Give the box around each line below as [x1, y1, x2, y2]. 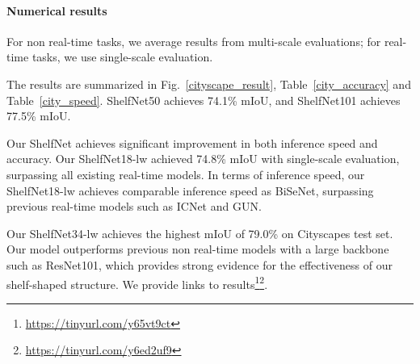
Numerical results [6, 2, 107, 19]
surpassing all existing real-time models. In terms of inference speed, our [6, 165, 365, 182]
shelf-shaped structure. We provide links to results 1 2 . [6, 273, 268, 292]
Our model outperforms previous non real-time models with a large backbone [6, 241, 389, 257]
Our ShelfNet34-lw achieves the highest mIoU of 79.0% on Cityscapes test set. [6, 224, 393, 241]
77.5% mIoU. [6, 107, 71, 124]
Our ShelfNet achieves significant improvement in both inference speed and [6, 134, 378, 151]
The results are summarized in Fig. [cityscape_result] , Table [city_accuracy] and [6, 75, 411, 92]
